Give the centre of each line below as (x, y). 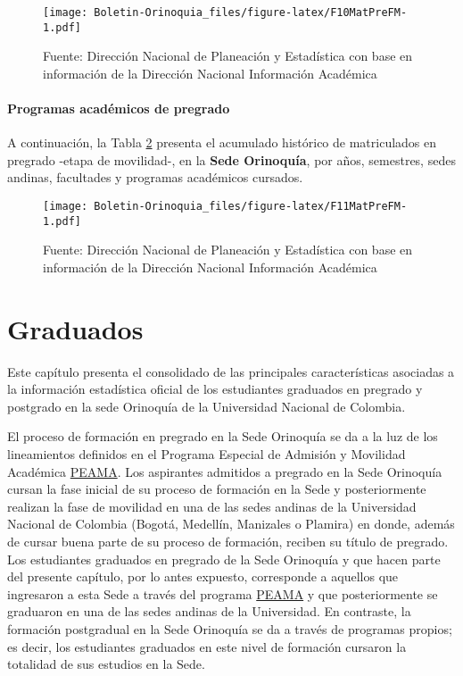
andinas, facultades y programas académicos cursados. (155, 177)
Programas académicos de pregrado (119, 108)
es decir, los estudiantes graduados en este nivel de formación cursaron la (207, 646)
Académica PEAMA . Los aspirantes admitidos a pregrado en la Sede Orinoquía (225, 471)
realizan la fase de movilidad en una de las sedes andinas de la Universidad (212, 506)
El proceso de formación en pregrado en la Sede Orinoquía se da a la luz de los (223, 436)
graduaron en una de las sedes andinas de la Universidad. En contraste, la (209, 611)
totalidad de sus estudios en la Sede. (106, 664)
